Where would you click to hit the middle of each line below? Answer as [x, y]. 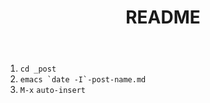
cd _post [38, 69]
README [163, 17]
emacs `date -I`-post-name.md [83, 80]
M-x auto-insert [52, 91]
